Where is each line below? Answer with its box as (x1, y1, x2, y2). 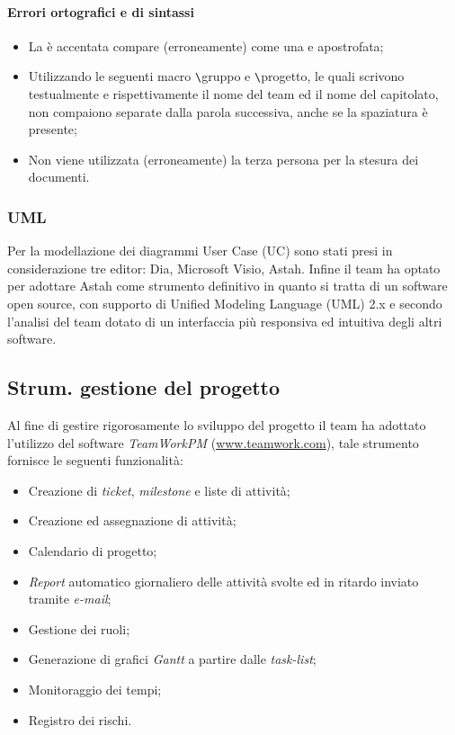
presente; (28, 120, 77, 139)
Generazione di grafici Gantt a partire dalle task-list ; (28, 650, 317, 668)
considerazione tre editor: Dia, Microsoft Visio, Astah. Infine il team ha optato (7, 258, 441, 277)
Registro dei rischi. (28, 710, 132, 729)
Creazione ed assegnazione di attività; (28, 511, 236, 530)
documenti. (28, 167, 90, 186)
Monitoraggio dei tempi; (28, 679, 162, 698)
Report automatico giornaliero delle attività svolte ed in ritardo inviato (28, 571, 419, 590)
